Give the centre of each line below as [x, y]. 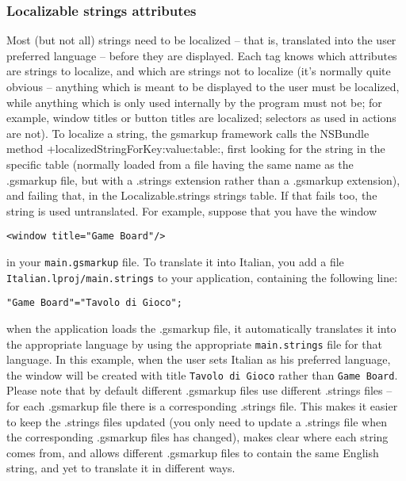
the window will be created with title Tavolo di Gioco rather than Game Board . [202, 374]
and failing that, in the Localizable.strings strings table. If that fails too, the [192, 195]
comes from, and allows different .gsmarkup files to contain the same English [193, 452]
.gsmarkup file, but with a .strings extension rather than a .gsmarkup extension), [203, 179]
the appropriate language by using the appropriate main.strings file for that [194, 344]
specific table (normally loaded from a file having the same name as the [180, 164]
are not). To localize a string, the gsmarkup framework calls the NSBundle [188, 133]
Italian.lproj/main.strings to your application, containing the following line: [202, 277]
